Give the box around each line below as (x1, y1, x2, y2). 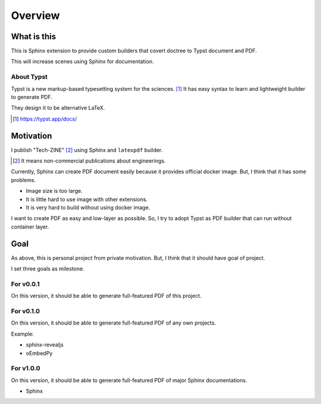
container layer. (11, 223, 49, 230)
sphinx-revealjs (26, 341, 64, 348)
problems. (11, 176, 36, 183)
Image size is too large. (26, 187, 83, 195)
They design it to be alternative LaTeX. (11, 104, 105, 112)
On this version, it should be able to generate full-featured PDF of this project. (11, 292, 202, 300)
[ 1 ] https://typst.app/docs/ (12, 115, 77, 122)
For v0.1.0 (11, 307, 40, 315)
